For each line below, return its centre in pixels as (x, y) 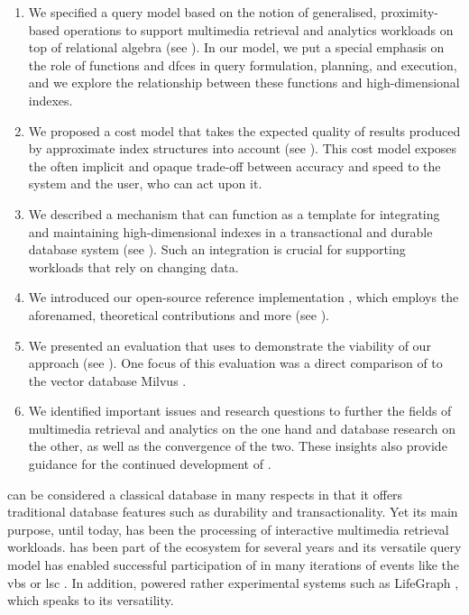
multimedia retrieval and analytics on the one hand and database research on (242, 428)
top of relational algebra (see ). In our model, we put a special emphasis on (236, 47)
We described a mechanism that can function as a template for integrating (234, 213)
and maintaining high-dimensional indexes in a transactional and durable (230, 231)
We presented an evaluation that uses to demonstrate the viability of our (230, 345)
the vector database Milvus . (107, 380)
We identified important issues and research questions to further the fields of (240, 411)
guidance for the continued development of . (150, 464)
